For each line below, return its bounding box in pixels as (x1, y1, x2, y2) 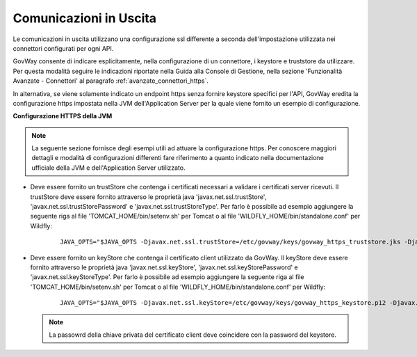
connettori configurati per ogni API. (13, 44, 114, 52)
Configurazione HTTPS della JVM (13, 112, 113, 120)
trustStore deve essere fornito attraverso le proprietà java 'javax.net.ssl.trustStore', (30, 192, 267, 201)
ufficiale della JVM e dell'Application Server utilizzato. (31, 164, 186, 172)
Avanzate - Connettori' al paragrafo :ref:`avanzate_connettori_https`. (13, 77, 208, 85)
